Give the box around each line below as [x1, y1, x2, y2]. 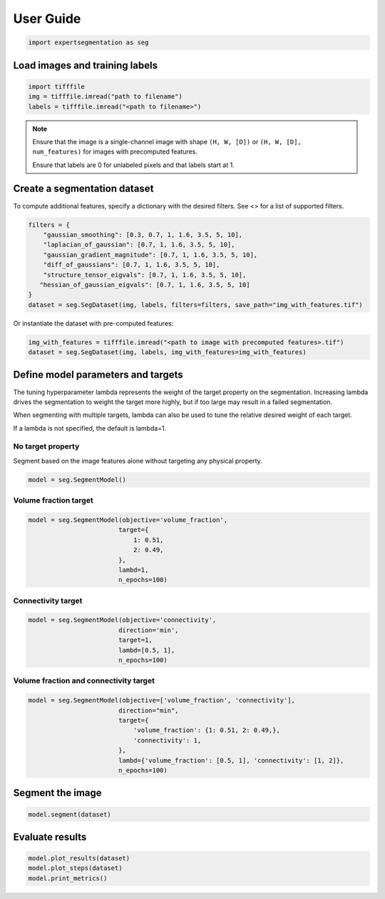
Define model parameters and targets [13, 368, 183, 381]
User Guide [13, 11, 81, 26]
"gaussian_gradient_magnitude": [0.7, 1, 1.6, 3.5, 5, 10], [43, 251, 258, 258]
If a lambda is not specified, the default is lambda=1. [13, 423, 167, 432]
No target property [13, 441, 80, 451]
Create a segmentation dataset [13, 183, 154, 195]
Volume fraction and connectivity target [13, 675, 155, 685]
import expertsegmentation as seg [28, 39, 149, 46]
